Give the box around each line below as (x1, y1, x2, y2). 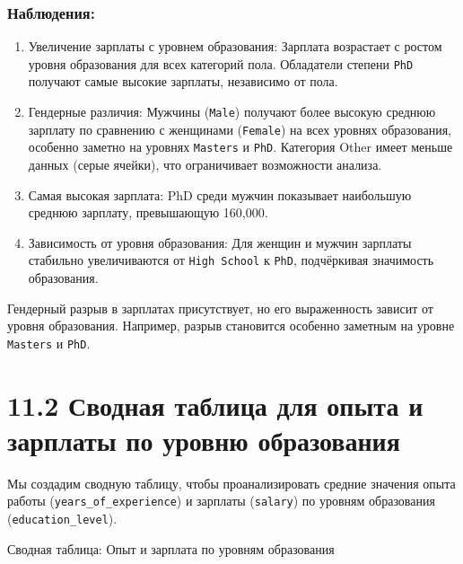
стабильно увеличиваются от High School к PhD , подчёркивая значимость (28, 251, 434, 269)
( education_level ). (7, 509, 118, 528)
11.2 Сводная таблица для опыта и (7, 386, 424, 423)
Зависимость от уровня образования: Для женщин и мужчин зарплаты (28, 233, 412, 251)
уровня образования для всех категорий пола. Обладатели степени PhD (28, 54, 414, 73)
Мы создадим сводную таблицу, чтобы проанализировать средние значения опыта (7, 473, 456, 492)
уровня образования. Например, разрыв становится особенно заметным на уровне (7, 316, 455, 335)
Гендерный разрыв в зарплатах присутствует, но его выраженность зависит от (7, 298, 433, 317)
